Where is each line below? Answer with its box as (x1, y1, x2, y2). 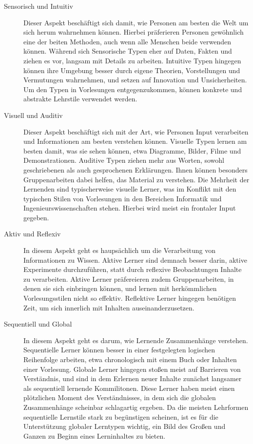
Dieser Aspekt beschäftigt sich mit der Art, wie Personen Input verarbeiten (23, 126, 249, 136)
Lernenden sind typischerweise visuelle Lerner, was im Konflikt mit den (23, 184, 236, 194)
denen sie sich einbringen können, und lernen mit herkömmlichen (23, 283, 217, 293)
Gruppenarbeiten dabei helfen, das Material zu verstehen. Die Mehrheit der (23, 174, 250, 184)
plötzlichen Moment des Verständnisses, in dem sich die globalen (23, 392, 216, 403)
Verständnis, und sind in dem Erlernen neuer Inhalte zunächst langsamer (23, 373, 242, 384)
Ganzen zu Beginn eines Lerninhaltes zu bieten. (23, 430, 166, 441)
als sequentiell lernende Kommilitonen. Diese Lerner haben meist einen (23, 383, 235, 393)
